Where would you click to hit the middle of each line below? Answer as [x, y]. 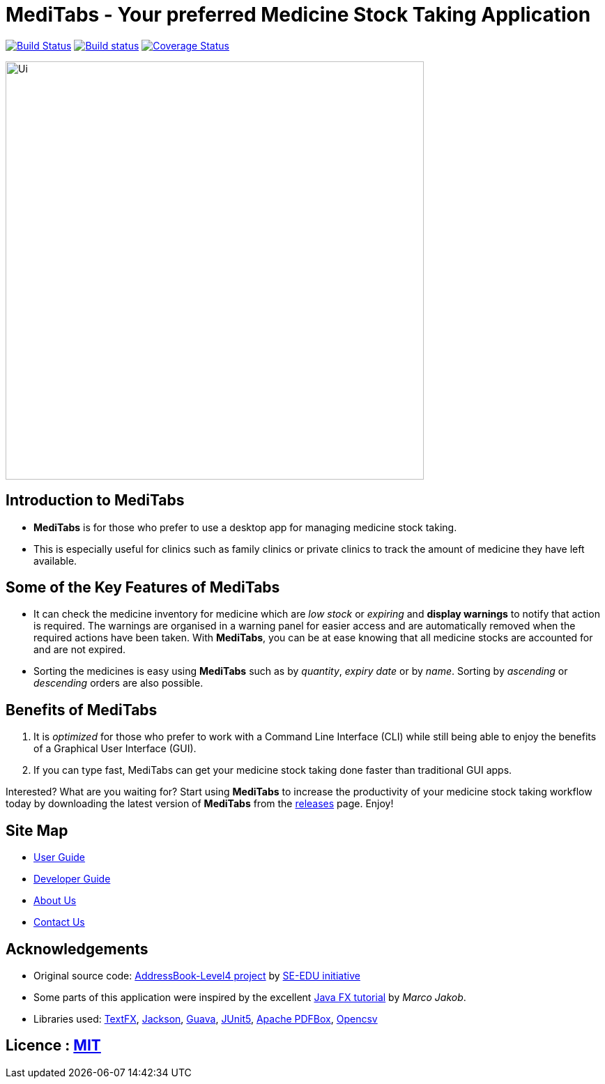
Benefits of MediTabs [82, 710]
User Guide [60, 857]
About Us [55, 901]
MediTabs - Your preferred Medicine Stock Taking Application [298, 15]
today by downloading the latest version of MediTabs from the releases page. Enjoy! [200, 804]
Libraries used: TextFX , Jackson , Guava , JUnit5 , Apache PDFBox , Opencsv [206, 1018]
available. [55, 560]
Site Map [37, 830]
